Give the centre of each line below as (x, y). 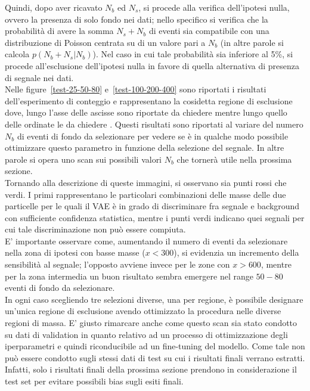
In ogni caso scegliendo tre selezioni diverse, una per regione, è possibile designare (154, 299)
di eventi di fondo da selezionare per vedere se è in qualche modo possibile (153, 136)
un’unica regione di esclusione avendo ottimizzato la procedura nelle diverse (143, 311)
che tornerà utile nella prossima (234, 159)
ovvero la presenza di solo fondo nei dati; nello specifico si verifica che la (137, 19)
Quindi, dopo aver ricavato (54, 7)
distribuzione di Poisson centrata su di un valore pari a (105, 42)
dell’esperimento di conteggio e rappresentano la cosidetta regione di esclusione (149, 100)
